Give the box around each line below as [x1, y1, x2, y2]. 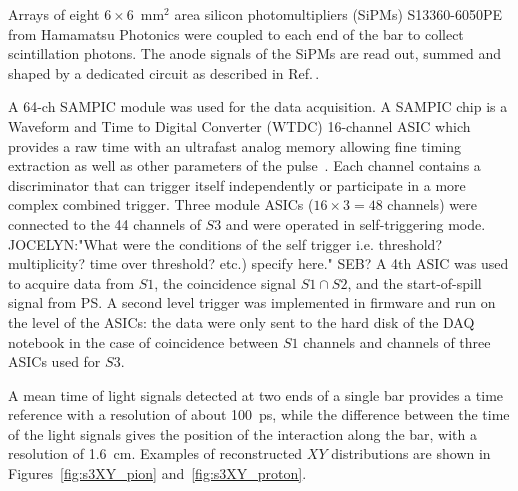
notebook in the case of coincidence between [8, 331, 279, 352]
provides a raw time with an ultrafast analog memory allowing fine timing [8, 135, 461, 156]
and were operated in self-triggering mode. [225, 213, 486, 234]
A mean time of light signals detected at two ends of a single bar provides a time [8, 384, 504, 405]
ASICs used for [8, 351, 101, 372]
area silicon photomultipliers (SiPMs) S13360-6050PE [174, 4, 503, 24]
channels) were [387, 194, 477, 215]
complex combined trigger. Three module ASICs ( [8, 194, 314, 215]
